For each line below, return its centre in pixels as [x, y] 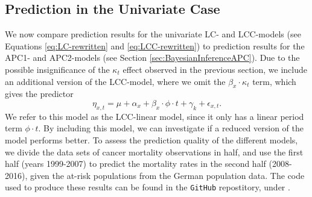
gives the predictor [39, 94]
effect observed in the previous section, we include [215, 69]
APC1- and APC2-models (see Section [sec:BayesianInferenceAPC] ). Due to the [152, 58]
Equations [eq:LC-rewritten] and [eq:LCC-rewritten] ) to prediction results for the [155, 45]
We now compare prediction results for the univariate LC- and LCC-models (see [153, 34]
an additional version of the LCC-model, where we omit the [115, 81]
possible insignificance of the [57, 69]
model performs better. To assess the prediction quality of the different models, [151, 139]
